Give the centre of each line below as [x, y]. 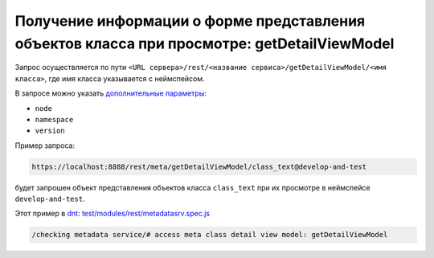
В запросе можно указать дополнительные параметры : [111, 93]
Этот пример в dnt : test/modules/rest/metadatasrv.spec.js [113, 214]
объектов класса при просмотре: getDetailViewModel [205, 43]
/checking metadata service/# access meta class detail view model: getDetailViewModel [210, 235]
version [50, 131]
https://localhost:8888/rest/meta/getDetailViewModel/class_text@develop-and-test [199, 166]
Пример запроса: [45, 145]
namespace [54, 119]
